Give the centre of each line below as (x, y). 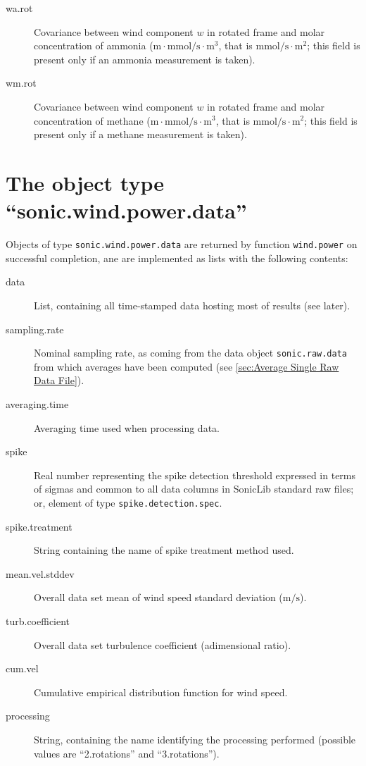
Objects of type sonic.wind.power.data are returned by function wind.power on (182, 244)
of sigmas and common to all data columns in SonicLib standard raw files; (194, 489)
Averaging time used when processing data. (127, 427)
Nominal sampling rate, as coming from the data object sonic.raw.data (191, 353)
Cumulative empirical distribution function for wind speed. (161, 692)
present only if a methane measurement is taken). (140, 134)
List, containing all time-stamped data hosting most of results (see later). (192, 305)
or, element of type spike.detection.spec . (128, 502)
